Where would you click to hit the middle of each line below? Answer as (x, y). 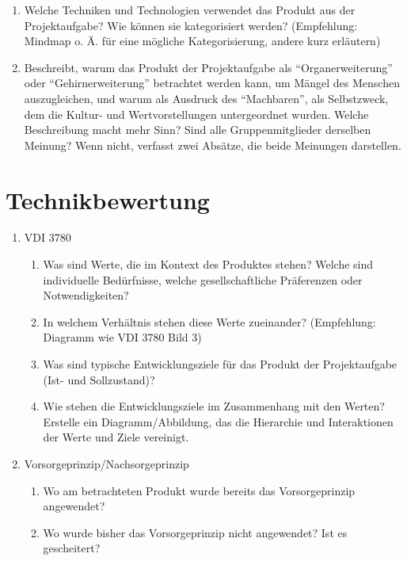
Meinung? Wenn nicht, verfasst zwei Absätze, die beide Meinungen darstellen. (213, 145)
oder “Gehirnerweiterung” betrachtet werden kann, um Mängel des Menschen (212, 83)
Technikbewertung (108, 199)
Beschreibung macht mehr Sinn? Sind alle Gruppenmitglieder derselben (198, 130)
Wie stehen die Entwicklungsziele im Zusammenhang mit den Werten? (214, 406)
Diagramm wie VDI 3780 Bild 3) (122, 337)
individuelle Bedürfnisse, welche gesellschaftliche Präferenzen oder (203, 279)
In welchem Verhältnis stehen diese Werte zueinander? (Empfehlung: (209, 321)
